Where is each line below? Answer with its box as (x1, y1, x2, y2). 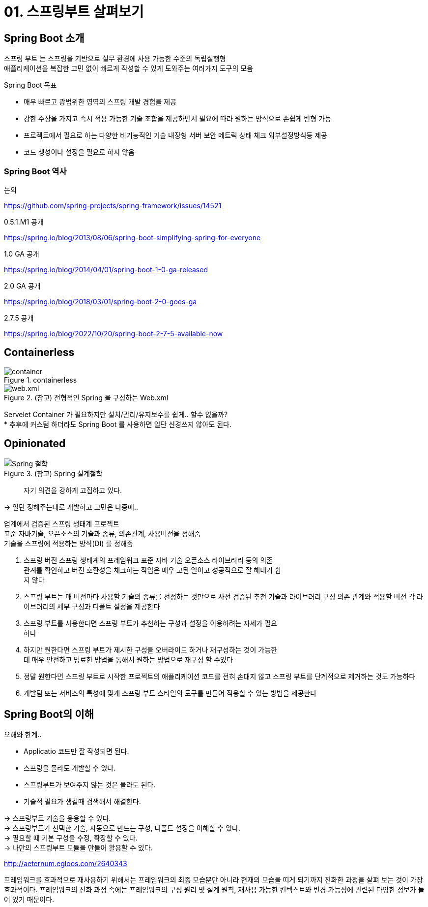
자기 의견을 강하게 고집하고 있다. (24, 486, 122, 494)
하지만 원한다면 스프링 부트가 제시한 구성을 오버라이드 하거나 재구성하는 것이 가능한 (24, 645, 277, 654)
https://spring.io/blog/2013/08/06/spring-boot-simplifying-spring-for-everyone (4, 233, 261, 242)
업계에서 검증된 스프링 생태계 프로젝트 (4, 519, 119, 528)
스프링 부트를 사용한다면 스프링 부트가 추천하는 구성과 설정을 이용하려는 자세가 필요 (24, 618, 277, 627)
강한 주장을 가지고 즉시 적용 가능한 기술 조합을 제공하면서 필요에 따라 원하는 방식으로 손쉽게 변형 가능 (24, 114, 331, 123)
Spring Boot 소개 (4, 32, 85, 44)
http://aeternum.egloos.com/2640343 (4, 859, 127, 868)
